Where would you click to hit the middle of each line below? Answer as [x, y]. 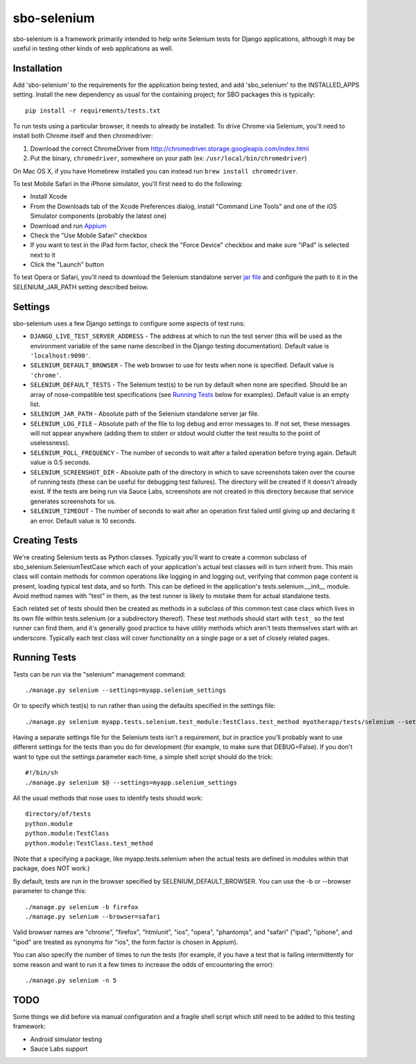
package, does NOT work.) [51, 868]
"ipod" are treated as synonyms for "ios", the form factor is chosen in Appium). [125, 942]
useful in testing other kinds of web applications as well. [93, 48]
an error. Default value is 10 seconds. [83, 521]
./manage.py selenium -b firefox [82, 907]
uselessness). [50, 443]
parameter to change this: [50, 891]
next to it [43, 255]
